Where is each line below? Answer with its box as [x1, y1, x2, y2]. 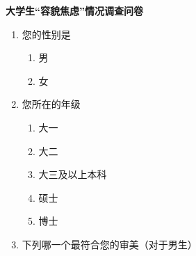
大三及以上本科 [38, 167, 107, 182]
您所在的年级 [22, 97, 81, 111]
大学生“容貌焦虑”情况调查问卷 [6, 3, 143, 17]
